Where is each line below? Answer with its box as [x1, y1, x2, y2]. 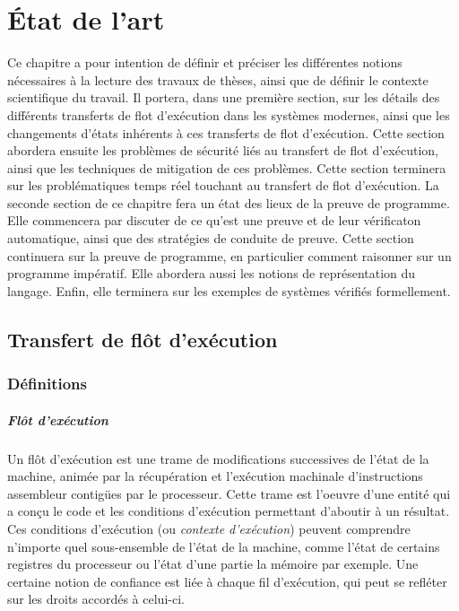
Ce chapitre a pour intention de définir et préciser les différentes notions [7, 53, 403, 72]
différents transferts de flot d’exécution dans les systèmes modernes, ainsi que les [7, 105, 450, 124]
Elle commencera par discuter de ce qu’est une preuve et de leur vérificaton [7, 211, 421, 230]
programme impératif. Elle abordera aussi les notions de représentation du [7, 264, 416, 283]
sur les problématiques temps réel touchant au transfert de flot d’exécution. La [7, 176, 439, 195]
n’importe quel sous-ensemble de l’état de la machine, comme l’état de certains [7, 537, 440, 555]
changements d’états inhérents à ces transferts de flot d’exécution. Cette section [7, 123, 445, 142]
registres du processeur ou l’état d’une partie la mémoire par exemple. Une [7, 554, 419, 573]
